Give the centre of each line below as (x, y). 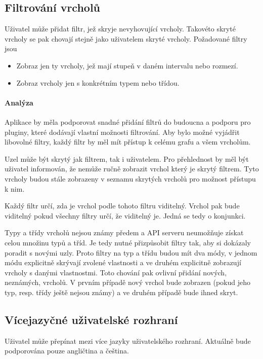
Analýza (19, 102)
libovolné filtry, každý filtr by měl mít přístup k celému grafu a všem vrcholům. (128, 142)
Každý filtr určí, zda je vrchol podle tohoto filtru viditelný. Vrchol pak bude (122, 206)
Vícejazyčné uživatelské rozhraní (91, 319)
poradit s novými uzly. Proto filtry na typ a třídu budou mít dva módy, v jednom (131, 252)
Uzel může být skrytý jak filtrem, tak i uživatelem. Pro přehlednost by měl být (127, 158)
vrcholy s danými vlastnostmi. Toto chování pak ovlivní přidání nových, (116, 272)
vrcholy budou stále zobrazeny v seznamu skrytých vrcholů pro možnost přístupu (130, 178)
